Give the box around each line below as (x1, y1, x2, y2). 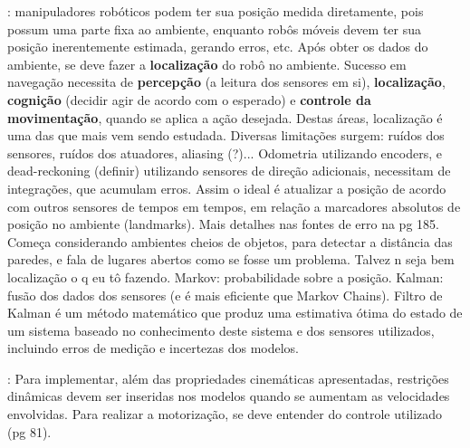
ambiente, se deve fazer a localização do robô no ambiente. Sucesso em (7, 54, 407, 73)
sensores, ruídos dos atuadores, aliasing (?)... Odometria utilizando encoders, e (7, 143, 442, 162)
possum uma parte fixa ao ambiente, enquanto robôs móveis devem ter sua (7, 19, 422, 38)
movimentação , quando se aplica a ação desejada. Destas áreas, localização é (7, 108, 443, 127)
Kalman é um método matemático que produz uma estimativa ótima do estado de (7, 303, 463, 322)
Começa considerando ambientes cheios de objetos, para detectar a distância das (7, 232, 453, 251)
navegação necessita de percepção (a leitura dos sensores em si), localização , (7, 72, 446, 91)
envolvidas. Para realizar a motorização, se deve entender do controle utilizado (7, 405, 443, 424)
